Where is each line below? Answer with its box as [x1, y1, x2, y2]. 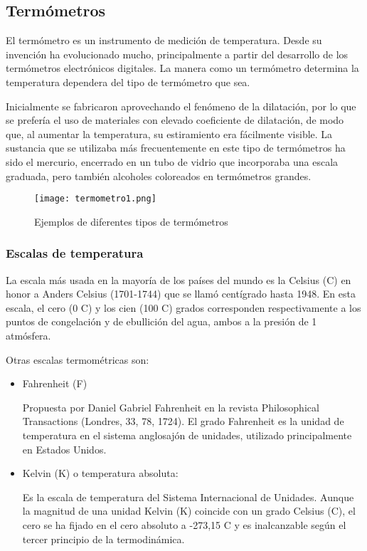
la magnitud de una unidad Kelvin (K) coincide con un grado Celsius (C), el [22, 503, 356, 518]
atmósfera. [6, 327, 51, 342]
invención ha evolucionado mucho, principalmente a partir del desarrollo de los [6, 46, 349, 61]
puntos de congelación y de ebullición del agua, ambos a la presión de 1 [6, 314, 317, 329]
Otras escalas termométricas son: [6, 352, 149, 367]
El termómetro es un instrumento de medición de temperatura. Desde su [6, 33, 322, 48]
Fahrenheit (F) [22, 376, 87, 391]
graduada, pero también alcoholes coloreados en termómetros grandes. [6, 168, 312, 183]
